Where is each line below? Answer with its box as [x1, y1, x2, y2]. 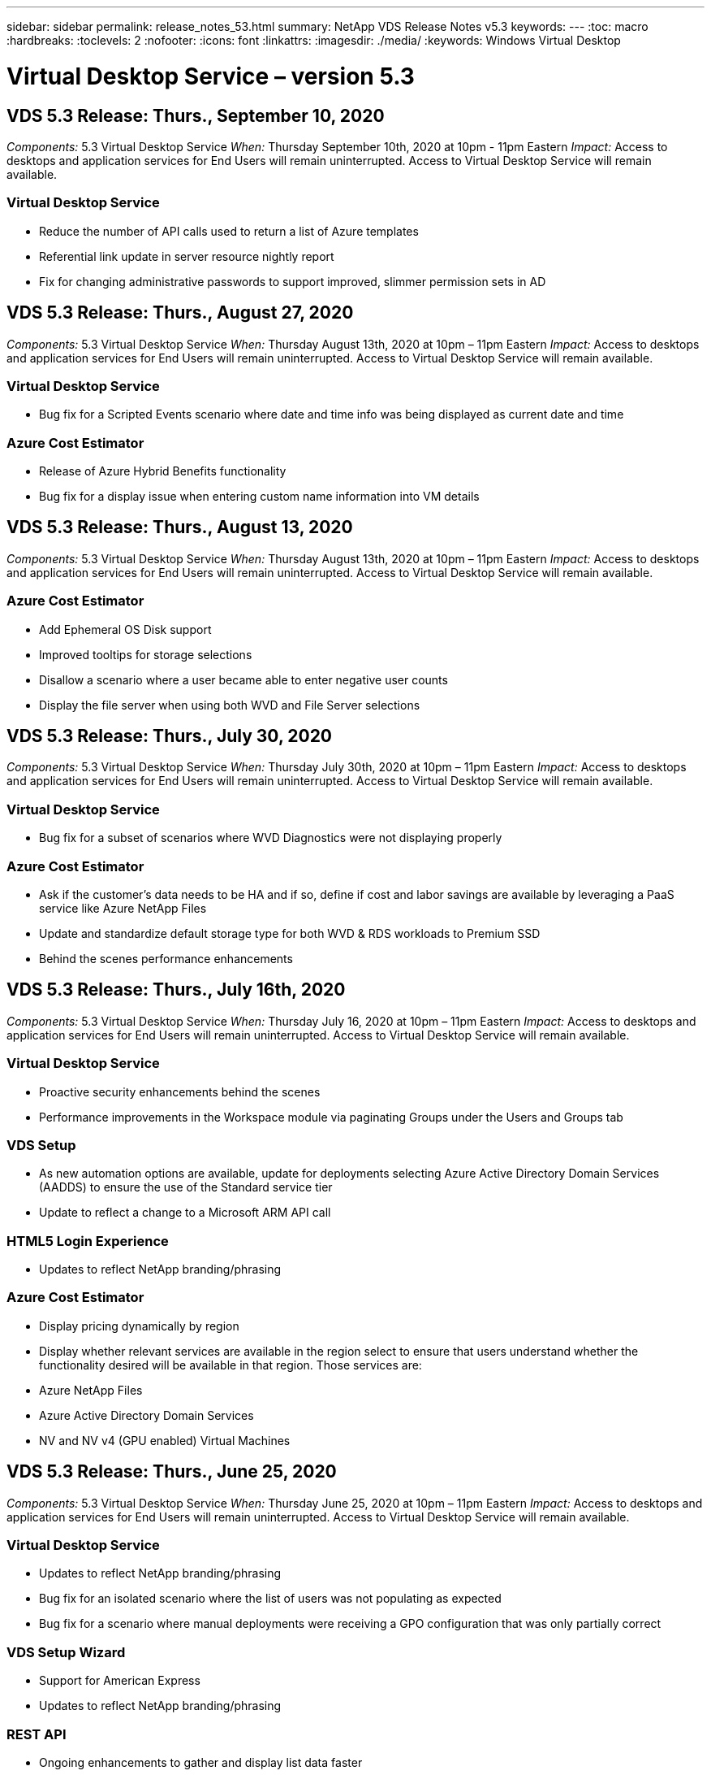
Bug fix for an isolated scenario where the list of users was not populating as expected [39, 1591, 502, 1606]
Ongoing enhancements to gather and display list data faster [39, 1755, 363, 1769]
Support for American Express [39, 1673, 200, 1688]
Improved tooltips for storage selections [39, 647, 252, 662]
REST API [6, 1725, 67, 1742]
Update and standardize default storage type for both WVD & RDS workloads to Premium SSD [39, 926, 541, 940]
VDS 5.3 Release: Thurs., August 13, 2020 [6, 517, 353, 538]
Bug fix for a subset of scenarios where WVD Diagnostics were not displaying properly [39, 831, 502, 845]
